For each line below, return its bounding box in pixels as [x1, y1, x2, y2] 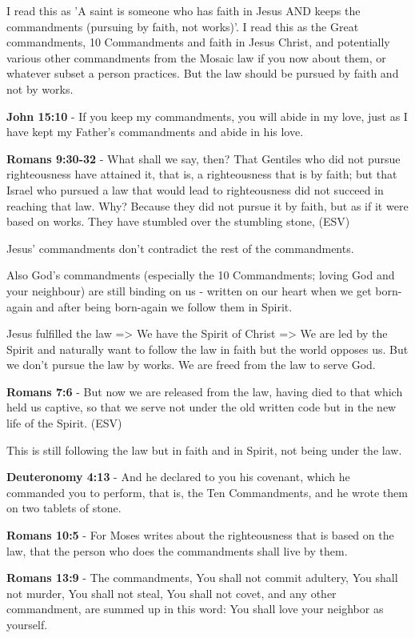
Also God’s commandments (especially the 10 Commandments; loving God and [6, 267, 395, 283]
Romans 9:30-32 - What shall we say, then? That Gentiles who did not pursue [6, 150, 401, 167]
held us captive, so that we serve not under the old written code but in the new [6, 399, 397, 415]
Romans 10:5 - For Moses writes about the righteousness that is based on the [6, 527, 394, 544]
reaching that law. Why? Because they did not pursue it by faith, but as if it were [6, 197, 409, 214]
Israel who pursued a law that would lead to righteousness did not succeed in [6, 181, 384, 198]
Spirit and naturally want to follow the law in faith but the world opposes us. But [6, 340, 409, 357]
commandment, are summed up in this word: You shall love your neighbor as [6, 600, 384, 617]
